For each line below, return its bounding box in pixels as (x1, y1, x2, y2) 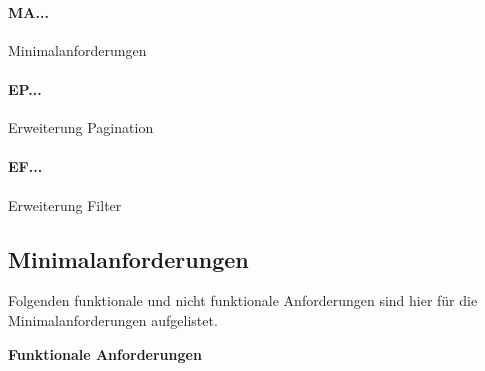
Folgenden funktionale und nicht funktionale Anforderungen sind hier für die (8, 290, 478, 311)
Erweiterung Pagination (8, 117, 154, 138)
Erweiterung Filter (8, 194, 122, 215)
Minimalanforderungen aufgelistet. (8, 309, 218, 330)
